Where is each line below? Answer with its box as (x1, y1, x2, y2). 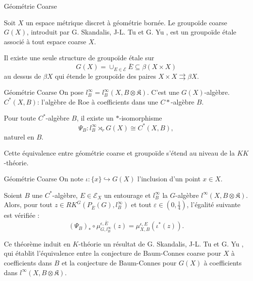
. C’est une (147, 87, 179, 97)
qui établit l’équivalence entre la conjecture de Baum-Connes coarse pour (4, 248, 221, 258)
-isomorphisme (119, 113, 162, 123)
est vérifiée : (4, 210, 40, 220)
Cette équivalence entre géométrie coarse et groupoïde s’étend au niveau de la (4, 148, 235, 158)
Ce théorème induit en (4, 238, 70, 248)
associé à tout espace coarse (4, 36, 86, 46)
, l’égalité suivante (186, 199, 241, 210)
